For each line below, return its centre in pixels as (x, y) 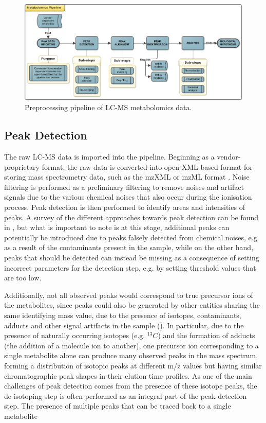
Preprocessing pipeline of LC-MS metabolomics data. (108, 107)
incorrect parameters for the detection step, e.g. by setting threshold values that (130, 267)
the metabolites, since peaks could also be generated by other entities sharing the (132, 305)
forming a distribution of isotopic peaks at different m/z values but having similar (133, 365)
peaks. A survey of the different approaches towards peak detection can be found (131, 217)
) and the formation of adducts (206, 335)
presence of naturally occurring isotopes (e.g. (75, 335)
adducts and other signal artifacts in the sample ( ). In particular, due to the (124, 325)
